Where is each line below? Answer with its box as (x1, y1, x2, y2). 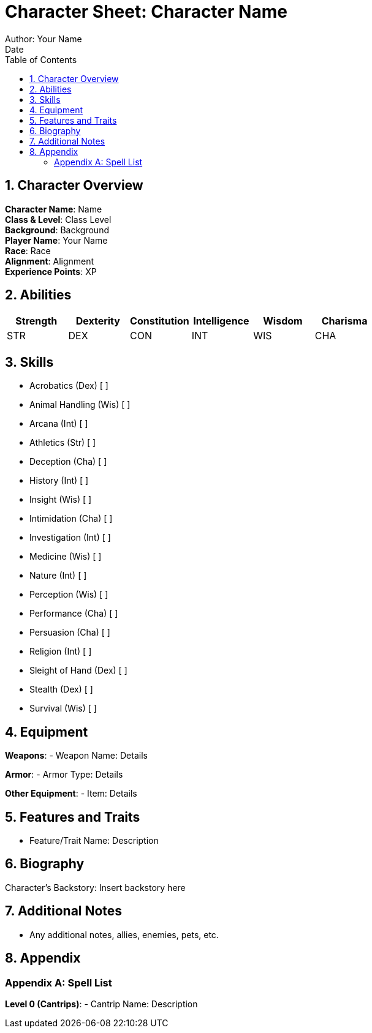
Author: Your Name (5, 33, 82, 44)
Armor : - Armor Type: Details (5, 769, 123, 780)
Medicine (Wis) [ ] (29, 551, 102, 562)
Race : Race (5, 245, 51, 256)
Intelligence (193, 315, 249, 328)
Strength (15, 315, 58, 328)
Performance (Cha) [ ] (29, 608, 118, 619)
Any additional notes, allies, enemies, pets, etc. (29, 929, 219, 940)
